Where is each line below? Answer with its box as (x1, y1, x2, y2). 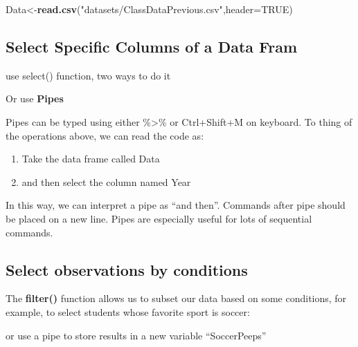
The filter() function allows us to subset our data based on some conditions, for (6, 291, 347, 306)
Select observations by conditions (6, 259, 248, 280)
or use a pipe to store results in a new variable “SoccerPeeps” (6, 328, 267, 342)
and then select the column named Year (21, 174, 191, 189)
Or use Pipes (6, 91, 64, 106)
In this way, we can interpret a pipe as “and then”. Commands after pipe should (6, 198, 346, 212)
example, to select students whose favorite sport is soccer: (6, 304, 250, 319)
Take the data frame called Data (21, 151, 160, 166)
